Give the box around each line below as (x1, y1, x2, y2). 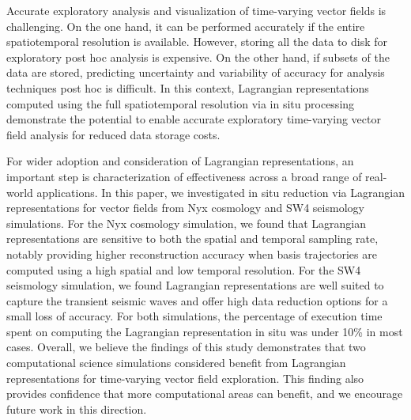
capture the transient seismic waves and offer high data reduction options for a (6, 292, 388, 308)
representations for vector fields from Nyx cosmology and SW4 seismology (6, 199, 364, 216)
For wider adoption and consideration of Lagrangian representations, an (6, 153, 354, 169)
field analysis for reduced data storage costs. (6, 126, 221, 142)
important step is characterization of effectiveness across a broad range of (6, 168, 362, 184)
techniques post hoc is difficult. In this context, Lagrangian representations (6, 79, 369, 96)
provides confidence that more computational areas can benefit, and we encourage (6, 385, 403, 402)
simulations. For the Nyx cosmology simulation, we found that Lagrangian (6, 214, 367, 231)
